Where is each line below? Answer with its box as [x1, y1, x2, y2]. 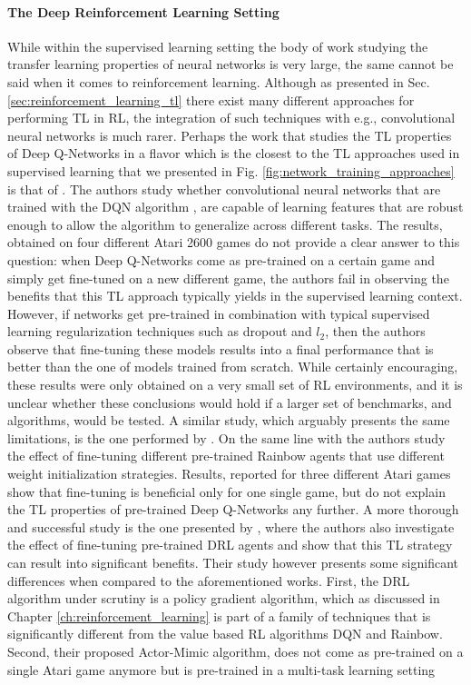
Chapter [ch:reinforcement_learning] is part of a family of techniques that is [7, 606, 431, 625]
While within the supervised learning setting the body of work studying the [7, 36, 428, 55]
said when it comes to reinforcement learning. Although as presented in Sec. [7, 72, 430, 91]
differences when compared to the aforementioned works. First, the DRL [7, 571, 410, 590]
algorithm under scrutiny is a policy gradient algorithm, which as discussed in [7, 589, 440, 608]
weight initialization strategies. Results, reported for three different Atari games [7, 464, 451, 483]
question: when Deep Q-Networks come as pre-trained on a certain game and [7, 250, 436, 269]
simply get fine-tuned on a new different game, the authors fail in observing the [7, 268, 449, 287]
